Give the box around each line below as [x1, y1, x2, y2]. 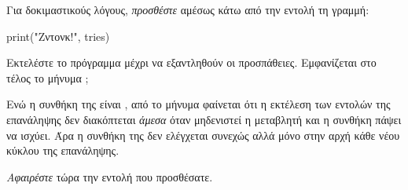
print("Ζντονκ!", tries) [6, 27, 110, 44]
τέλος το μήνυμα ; [6, 69, 89, 86]
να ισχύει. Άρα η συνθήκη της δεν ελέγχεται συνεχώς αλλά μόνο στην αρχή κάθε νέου [6, 126, 400, 143]
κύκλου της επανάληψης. [6, 142, 119, 159]
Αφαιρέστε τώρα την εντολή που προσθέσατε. [6, 168, 213, 185]
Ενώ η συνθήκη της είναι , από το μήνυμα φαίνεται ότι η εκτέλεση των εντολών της [6, 96, 391, 112]
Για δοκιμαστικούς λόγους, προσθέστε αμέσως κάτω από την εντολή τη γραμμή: [6, 2, 369, 17]
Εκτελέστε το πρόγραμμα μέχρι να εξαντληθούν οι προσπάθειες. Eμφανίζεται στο [6, 54, 377, 71]
